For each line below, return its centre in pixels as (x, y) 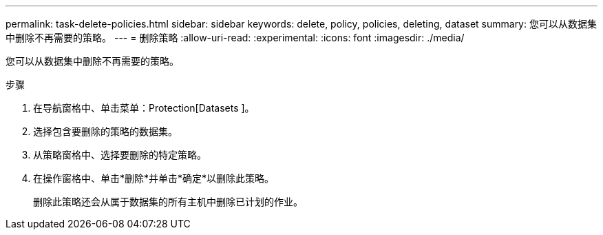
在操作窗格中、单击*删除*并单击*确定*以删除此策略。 (154, 178)
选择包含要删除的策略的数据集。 (105, 131)
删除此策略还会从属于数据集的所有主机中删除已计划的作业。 (168, 202)
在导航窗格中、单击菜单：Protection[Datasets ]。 (144, 108)
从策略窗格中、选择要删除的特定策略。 (120, 155)
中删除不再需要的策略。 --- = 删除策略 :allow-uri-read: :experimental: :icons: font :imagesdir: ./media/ (235, 38)
